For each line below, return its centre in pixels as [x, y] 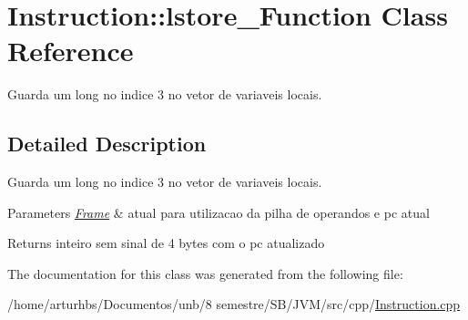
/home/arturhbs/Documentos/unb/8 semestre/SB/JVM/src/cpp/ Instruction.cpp [234, 304]
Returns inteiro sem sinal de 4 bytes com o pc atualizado [166, 243]
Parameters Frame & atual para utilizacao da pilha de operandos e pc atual [219, 212]
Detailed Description [107, 144]
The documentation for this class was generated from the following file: [205, 273]
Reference [71, 51]
